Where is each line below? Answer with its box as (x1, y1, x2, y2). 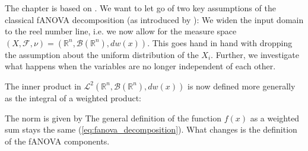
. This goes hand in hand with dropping (147, 36, 293, 49)
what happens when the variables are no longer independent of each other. (5, 60, 276, 72)
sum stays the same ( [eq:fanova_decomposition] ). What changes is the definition (5, 123, 297, 136)
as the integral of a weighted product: (5, 91, 141, 104)
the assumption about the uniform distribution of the (5, 48, 199, 60)
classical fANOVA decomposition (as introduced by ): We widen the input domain (5, 13, 304, 25)
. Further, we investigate (211, 48, 299, 60)
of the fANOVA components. (5, 134, 110, 147)
